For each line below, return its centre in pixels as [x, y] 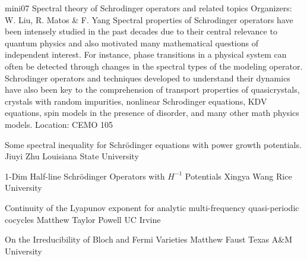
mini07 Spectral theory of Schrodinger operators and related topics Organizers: [148, 8]
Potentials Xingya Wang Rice [238, 176]
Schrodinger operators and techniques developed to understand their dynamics [148, 78]
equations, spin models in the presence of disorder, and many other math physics [152, 113]
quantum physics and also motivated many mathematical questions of [132, 43]
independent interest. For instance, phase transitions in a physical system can [146, 54]
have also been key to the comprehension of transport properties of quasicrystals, [152, 89]
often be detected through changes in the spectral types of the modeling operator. [154, 66]
